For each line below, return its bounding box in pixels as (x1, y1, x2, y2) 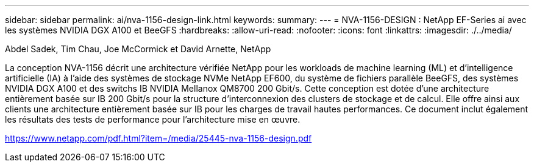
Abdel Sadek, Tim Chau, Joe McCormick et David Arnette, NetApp (5, 44, 271, 54)
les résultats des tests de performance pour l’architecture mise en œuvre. (5, 114, 301, 124)
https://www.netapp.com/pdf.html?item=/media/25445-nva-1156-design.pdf (5, 133, 312, 143)
